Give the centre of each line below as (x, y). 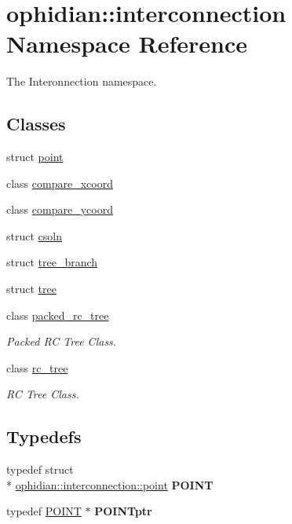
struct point (35, 157)
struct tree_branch (52, 262)
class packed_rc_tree (58, 315)
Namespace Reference (127, 44)
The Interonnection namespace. (82, 81)
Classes (36, 124)
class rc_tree (37, 367)
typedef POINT (44, 511)
